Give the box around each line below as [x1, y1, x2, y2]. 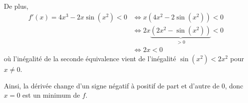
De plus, [4, 1, 29, 11]
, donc [225, 80, 243, 90]
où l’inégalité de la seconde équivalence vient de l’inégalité [4, 53, 176, 64]
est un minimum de [22, 90, 80, 100]
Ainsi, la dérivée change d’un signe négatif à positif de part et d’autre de [4, 80, 219, 90]
